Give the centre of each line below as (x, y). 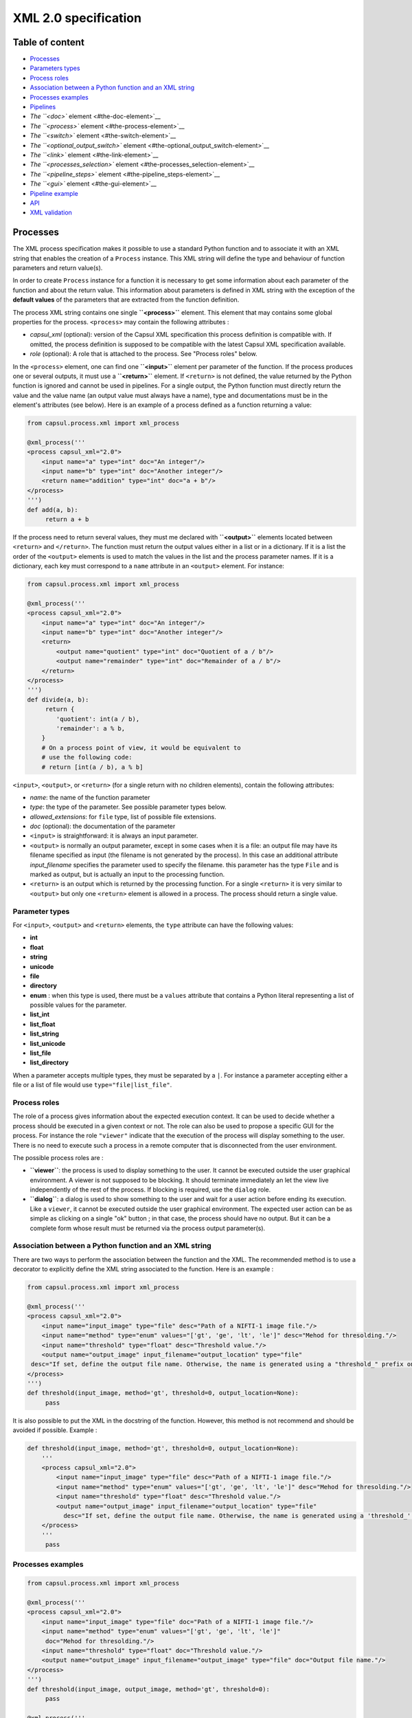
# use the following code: (87, 757)
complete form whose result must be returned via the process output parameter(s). (148, 1228)
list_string (45, 1034)
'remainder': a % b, (91, 728)
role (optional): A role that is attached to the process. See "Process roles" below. (144, 354)
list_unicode (48, 1043)
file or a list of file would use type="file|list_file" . (92, 1085)
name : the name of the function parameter (90, 797)
